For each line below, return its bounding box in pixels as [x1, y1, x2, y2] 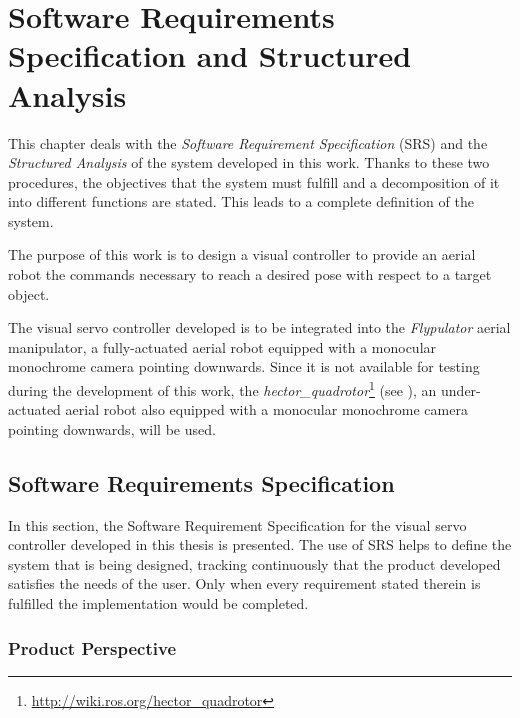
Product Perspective [8, 635, 177, 660]
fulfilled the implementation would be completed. [8, 593, 309, 614]
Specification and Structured [8, 35, 412, 76]
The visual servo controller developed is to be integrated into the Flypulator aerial [8, 317, 511, 338]
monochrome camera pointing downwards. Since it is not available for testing [8, 356, 480, 377]
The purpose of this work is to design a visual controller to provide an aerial [8, 244, 476, 265]
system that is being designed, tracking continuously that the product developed [8, 553, 501, 574]
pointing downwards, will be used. [8, 418, 216, 439]
